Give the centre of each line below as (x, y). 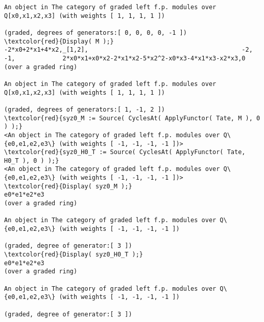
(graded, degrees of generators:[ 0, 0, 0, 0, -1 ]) (95, 33)
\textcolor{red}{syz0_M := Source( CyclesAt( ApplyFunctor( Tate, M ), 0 (132, 118)
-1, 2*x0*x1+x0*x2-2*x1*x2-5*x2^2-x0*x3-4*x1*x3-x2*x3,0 (125, 58)
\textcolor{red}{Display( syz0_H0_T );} (74, 255)
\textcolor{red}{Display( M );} (59, 41)
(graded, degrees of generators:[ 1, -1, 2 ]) (85, 109)
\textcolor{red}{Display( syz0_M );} (68, 186)
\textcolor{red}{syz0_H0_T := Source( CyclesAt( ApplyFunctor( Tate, (125, 152)
